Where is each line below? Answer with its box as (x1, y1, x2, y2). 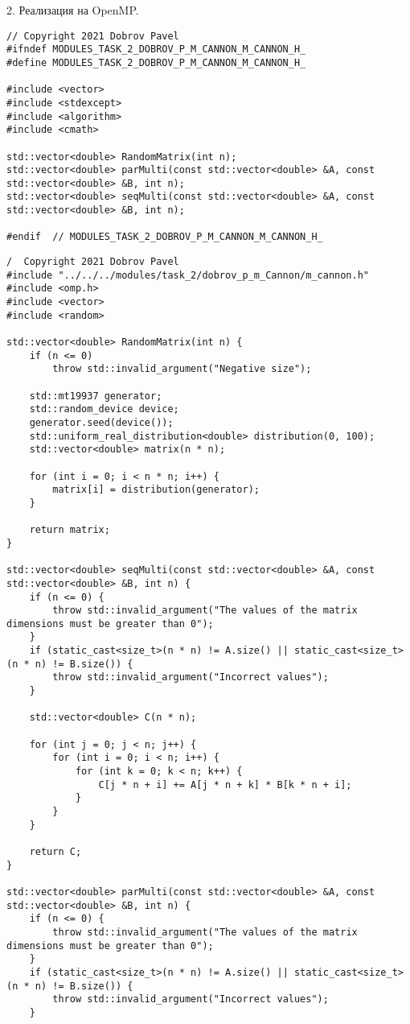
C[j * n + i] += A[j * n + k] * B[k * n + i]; (98, 778, 352, 791)
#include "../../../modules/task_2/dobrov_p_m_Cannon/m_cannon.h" (6, 269, 370, 281)
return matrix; (29, 524, 110, 536)
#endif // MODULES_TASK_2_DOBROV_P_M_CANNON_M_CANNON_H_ (6, 231, 323, 243)
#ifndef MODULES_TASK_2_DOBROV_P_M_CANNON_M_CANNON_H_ (6, 43, 306, 56)
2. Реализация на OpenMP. (6, 2, 139, 18)
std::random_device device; (29, 403, 179, 415)
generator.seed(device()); (29, 416, 174, 428)
